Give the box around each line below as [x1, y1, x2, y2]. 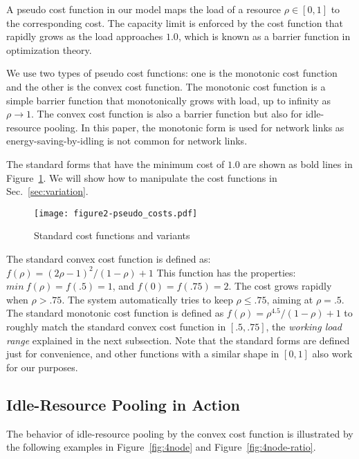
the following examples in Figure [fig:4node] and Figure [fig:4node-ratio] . [6, 440, 316, 454]
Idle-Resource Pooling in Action [6, 393, 241, 415]
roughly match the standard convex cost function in [6, 319, 226, 333]
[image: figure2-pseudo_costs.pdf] [34, 208, 198, 218]
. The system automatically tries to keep [62, 292, 233, 306]
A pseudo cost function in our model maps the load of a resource [6, 2, 282, 16]
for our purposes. [6, 359, 78, 374]
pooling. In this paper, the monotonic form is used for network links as [44, 120, 344, 134]
